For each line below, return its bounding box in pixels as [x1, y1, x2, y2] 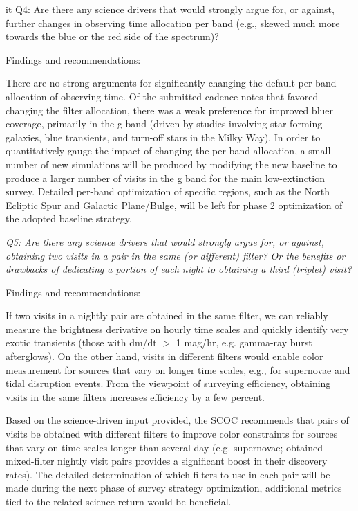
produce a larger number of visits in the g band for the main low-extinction [6, 170, 325, 185]
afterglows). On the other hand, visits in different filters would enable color [6, 349, 323, 364]
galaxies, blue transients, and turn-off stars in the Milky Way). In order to [6, 129, 321, 144]
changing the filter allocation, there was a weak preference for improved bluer [6, 102, 334, 117]
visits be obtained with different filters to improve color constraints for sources [6, 427, 338, 441]
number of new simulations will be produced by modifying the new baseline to [6, 156, 337, 171]
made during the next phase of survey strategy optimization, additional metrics [6, 481, 342, 495]
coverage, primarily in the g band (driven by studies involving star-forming [6, 116, 323, 131]
